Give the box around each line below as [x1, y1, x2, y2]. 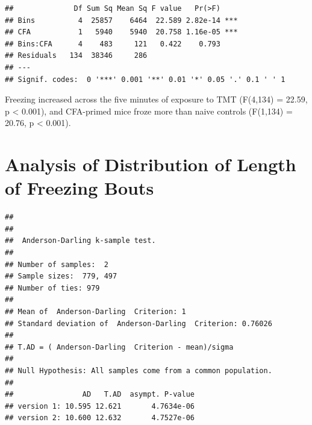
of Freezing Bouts [5, 175, 154, 200]
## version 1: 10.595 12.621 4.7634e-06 [5, 401, 195, 411]
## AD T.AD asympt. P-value [5, 390, 195, 399]
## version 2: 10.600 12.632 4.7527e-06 [5, 414, 195, 423]
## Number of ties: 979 [5, 283, 100, 292]
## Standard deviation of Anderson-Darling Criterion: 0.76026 [5, 319, 272, 328]
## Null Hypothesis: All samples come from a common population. [5, 366, 272, 375]
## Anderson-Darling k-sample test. [5, 236, 156, 245]
